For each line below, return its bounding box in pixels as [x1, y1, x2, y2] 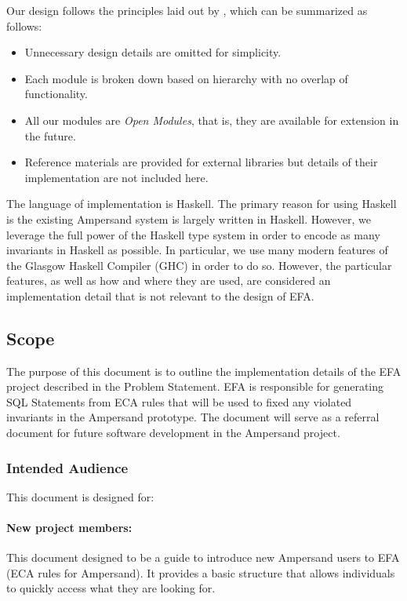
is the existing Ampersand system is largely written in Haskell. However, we [6, 210, 371, 227]
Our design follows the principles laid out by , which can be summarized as [6, 2, 368, 18]
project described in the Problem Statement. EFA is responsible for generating [6, 378, 384, 395]
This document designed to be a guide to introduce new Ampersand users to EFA [6, 549, 400, 566]
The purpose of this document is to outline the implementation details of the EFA [6, 362, 402, 379]
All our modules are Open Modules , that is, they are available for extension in [24, 111, 399, 128]
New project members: [6, 519, 133, 536]
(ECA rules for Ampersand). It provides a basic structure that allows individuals [6, 564, 395, 581]
